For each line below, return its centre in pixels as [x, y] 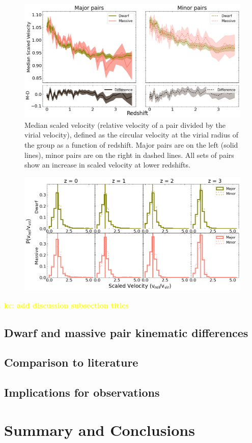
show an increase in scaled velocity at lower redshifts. [107, 165]
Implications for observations [82, 392]
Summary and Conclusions [100, 430]
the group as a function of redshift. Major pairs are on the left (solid [131, 145]
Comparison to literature [71, 362]
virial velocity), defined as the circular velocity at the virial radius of [131, 135]
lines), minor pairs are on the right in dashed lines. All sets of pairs [129, 155]
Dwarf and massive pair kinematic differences [126, 332]
